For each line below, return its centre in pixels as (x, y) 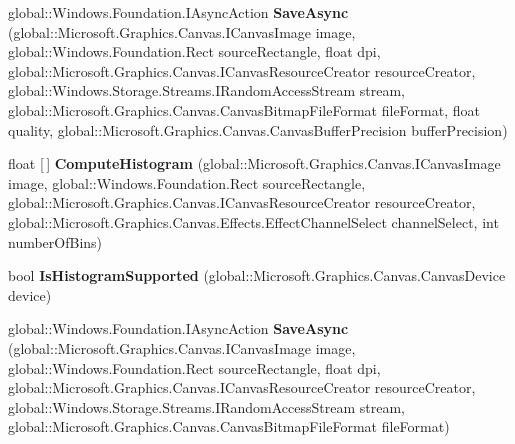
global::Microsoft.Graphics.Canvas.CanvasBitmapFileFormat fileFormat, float (244, 109)
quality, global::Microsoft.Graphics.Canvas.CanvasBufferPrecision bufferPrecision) (258, 129)
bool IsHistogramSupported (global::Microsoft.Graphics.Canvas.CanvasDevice (257, 275)
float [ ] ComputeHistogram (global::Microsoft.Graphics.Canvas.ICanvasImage (254, 163)
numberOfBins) (55, 241)
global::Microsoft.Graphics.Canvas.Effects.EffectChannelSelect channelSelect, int (253, 221)
